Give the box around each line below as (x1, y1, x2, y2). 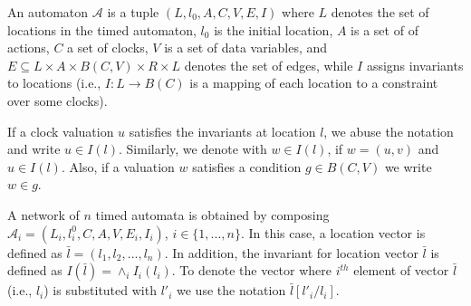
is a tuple (107, 3, 159, 21)
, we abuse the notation (323, 121, 454, 140)
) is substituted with (43, 281, 157, 300)
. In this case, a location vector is (240, 223, 426, 242)
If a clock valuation (7, 121, 114, 140)
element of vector (353, 261, 449, 280)
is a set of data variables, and (164, 38, 328, 57)
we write (384, 157, 432, 176)
